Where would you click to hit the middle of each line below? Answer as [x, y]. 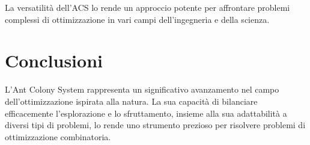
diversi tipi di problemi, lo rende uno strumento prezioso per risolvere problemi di [155, 125]
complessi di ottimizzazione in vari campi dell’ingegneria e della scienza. [137, 19]
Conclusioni [54, 60]
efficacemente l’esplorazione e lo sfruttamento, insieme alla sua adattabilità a [146, 113]
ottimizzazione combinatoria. [58, 136]
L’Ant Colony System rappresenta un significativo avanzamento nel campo [142, 89]
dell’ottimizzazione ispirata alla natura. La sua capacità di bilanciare [131, 101]
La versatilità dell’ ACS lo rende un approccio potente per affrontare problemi [147, 7]
